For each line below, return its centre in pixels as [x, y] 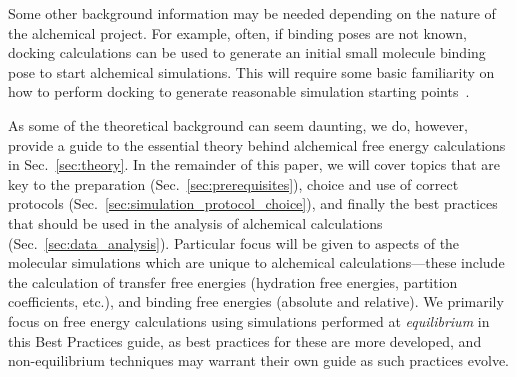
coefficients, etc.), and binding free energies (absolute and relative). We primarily [256, 301]
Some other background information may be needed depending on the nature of [252, 13]
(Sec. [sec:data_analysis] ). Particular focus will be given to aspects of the [234, 242]
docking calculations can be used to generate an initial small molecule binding [247, 52]
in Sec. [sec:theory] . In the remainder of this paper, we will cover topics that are [254, 164]
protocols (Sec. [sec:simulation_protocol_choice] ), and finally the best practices [253, 203]
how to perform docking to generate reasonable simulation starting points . [239, 91]
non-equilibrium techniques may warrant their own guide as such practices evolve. [258, 360]
